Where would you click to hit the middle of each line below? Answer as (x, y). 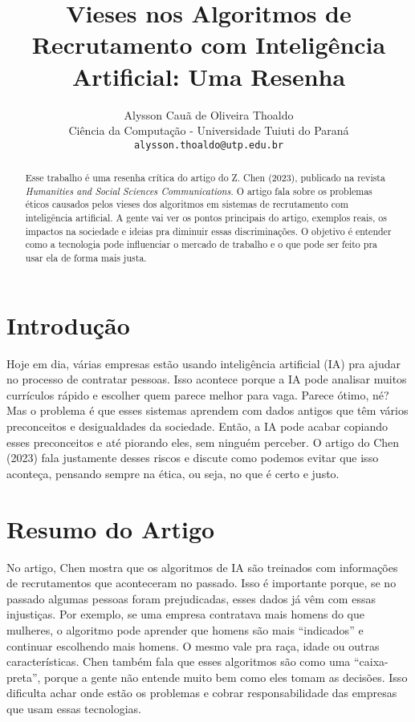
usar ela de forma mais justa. (86, 258)
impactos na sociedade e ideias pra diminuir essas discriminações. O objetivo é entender (208, 231)
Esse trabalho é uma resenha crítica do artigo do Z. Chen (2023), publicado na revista (205, 178)
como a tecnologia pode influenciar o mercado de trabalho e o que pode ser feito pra (201, 244)
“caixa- (371, 661)
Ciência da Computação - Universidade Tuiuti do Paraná (209, 130)
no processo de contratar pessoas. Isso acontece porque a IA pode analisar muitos (207, 379)
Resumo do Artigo (111, 528)
